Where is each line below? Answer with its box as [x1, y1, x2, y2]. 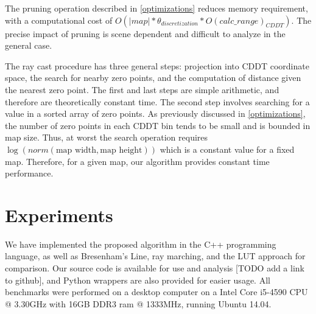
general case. [5, 39, 52, 52]
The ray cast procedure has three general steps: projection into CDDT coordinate [5, 59, 309, 72]
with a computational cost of [5, 13, 113, 26]
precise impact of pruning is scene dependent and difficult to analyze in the [5, 27, 286, 40]
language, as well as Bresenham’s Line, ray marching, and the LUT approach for [5, 249, 306, 262]
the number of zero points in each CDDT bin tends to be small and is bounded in [5, 119, 311, 131]
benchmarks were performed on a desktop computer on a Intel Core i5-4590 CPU [5, 285, 308, 298]
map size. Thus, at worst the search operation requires [5, 131, 208, 144]
